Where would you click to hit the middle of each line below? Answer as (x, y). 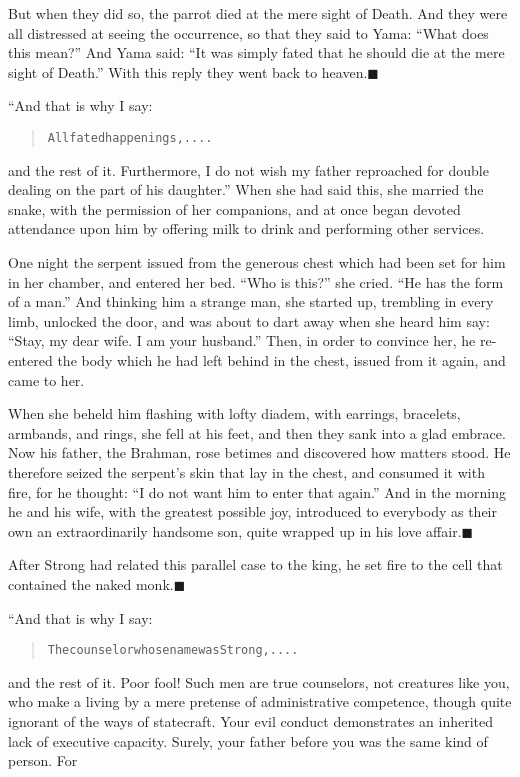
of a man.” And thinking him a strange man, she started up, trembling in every (251, 301)
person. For (43, 760)
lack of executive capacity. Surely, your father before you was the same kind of (248, 740)
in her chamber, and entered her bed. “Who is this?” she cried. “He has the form (256, 281)
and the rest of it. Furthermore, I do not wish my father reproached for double (248, 169)
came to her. (46, 379)
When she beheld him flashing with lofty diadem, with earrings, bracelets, (234, 413)
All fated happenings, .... (130, 137)
